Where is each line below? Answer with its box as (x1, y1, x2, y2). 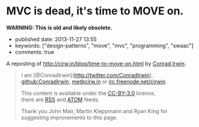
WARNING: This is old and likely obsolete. (6, 24, 112, 31)
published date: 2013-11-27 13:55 (14, 35, 97, 43)
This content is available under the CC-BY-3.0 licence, (20, 89, 156, 96)
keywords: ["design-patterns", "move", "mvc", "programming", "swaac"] (14, 42, 194, 49)
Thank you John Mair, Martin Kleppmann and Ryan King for (20, 107, 168, 114)
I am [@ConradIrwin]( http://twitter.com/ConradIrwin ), (20, 71, 153, 78)
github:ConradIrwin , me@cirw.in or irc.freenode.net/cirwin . (20, 78, 167, 85)
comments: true (14, 48, 55, 55)
